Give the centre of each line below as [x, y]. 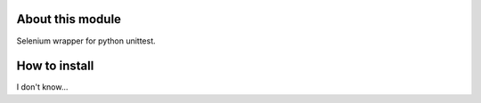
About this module [69, 19]
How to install [55, 66]
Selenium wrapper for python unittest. [86, 41]
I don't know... [42, 87]
